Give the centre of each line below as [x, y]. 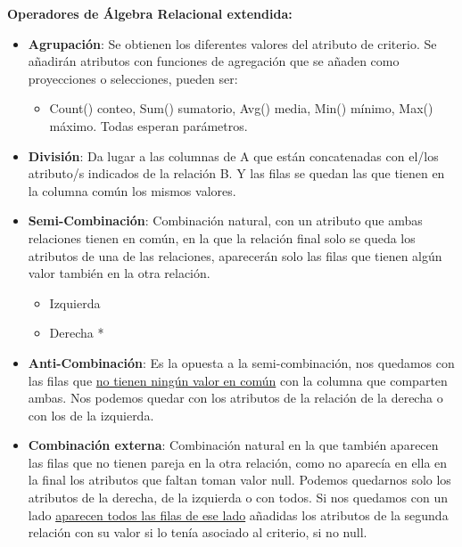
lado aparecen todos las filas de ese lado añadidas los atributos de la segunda [238, 514]
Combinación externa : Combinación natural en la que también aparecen [233, 445]
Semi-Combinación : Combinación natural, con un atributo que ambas [225, 220]
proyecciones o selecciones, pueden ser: [133, 78]
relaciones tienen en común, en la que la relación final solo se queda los [222, 237]
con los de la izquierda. [91, 415]
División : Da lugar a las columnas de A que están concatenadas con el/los [233, 155]
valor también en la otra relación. [119, 273]
